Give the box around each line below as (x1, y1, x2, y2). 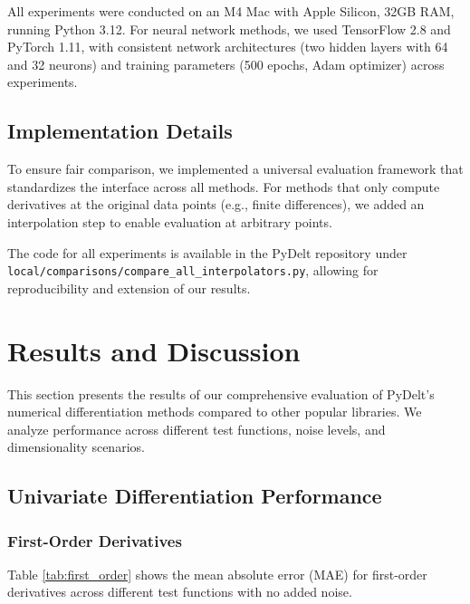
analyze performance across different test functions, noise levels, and (7, 419, 386, 438)
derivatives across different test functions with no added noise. (7, 582, 352, 601)
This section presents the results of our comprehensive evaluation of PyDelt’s (7, 384, 435, 403)
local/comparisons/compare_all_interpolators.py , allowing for (7, 261, 379, 280)
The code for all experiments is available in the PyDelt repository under (7, 243, 408, 262)
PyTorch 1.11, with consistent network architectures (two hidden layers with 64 (7, 37, 448, 56)
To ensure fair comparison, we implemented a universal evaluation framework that (7, 159, 464, 178)
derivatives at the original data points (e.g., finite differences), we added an (7, 195, 425, 214)
